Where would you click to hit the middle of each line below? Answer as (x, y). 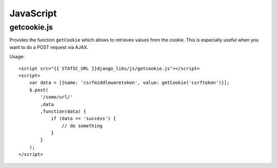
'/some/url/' (56, 97)
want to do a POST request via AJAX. (49, 47)
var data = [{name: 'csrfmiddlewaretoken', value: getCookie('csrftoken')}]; (129, 83)
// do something (82, 126)
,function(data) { (63, 111)
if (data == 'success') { (84, 119)
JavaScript (33, 13)
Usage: (17, 57)
